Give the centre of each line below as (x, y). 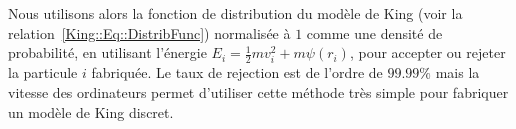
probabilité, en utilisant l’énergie (107, 52)
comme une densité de (374, 32)
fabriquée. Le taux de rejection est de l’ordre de (237, 72)
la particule (43, 72)
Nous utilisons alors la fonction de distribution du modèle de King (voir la (235, 13)
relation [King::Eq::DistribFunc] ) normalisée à (149, 32)
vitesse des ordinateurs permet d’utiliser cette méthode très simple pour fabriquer (258, 91)
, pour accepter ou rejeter (427, 52)
